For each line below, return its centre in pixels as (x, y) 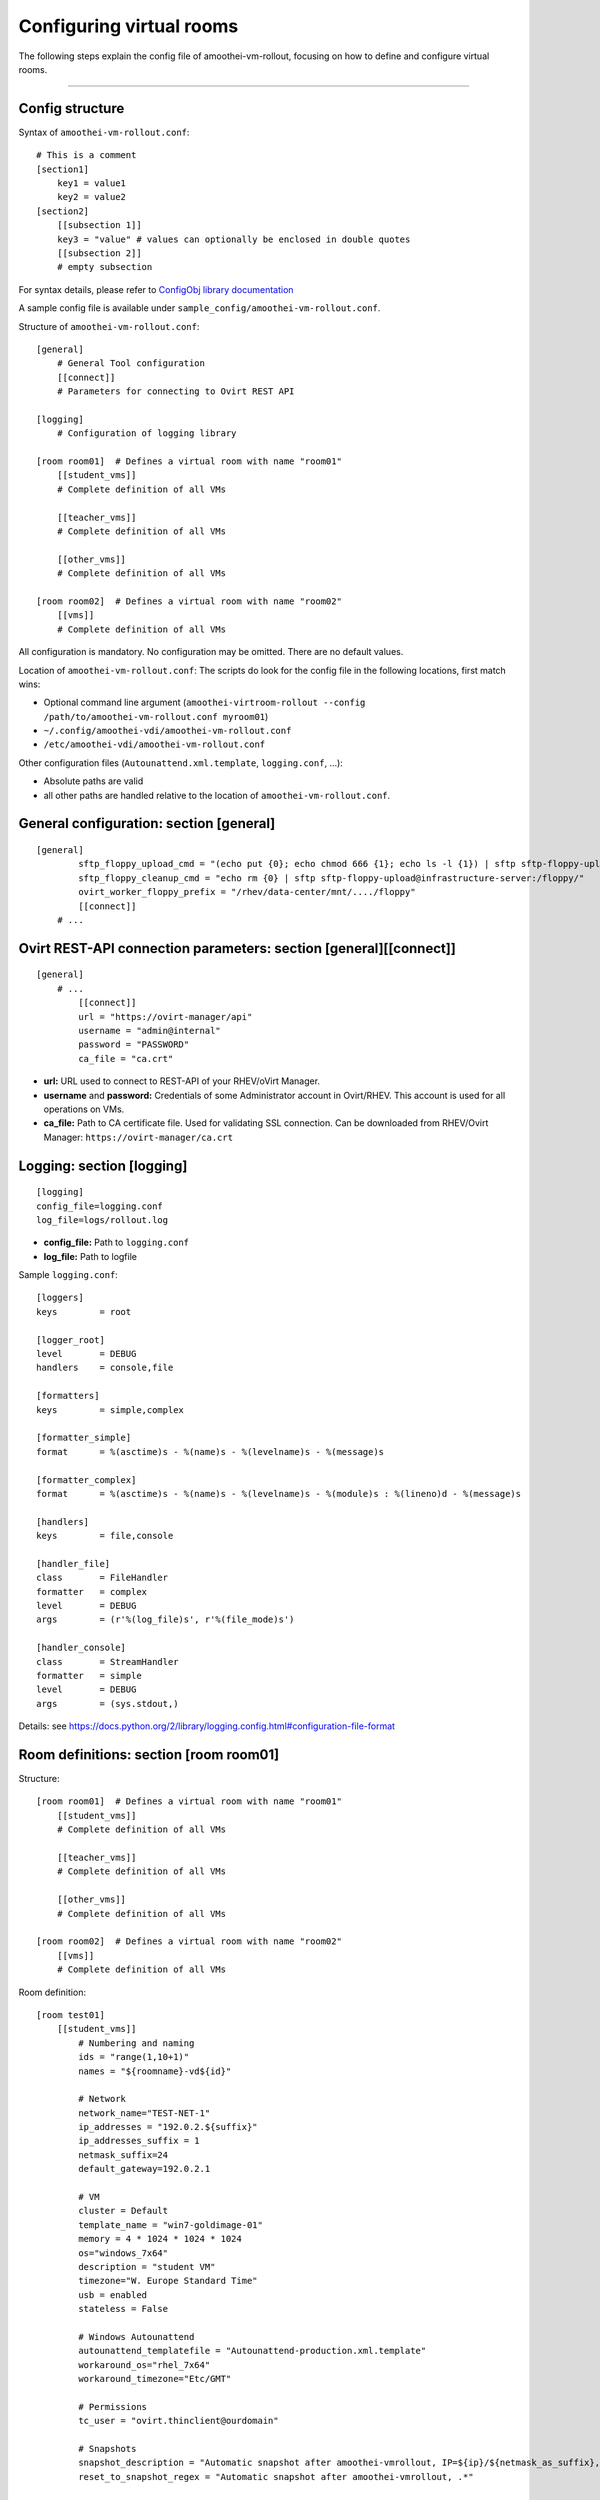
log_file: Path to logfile (90, 1256)
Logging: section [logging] (103, 1165)
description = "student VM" (147, 2266)
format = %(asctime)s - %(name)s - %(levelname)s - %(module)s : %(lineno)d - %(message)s (279, 1493)
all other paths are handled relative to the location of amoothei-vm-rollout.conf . (217, 795)
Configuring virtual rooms (128, 26)
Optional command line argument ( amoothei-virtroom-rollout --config (204, 702)
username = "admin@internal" (150, 1030)
